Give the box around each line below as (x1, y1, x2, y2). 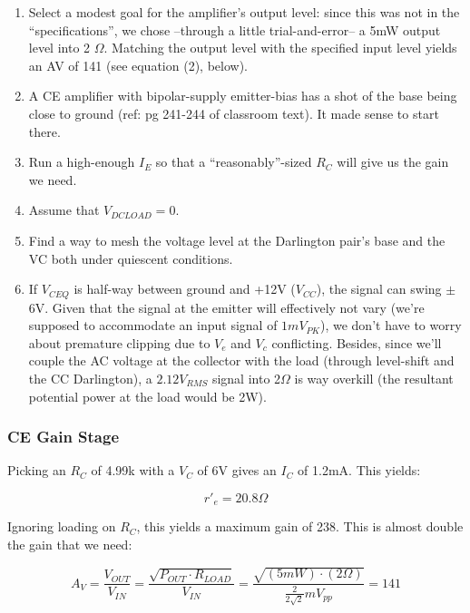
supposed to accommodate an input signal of (28, 316, 278, 335)
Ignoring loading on (7, 517, 116, 536)
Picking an (7, 461, 66, 480)
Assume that (28, 200, 100, 219)
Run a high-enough (28, 152, 135, 171)
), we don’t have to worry (319, 316, 462, 335)
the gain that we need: (7, 535, 132, 553)
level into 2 (28, 38, 91, 57)
